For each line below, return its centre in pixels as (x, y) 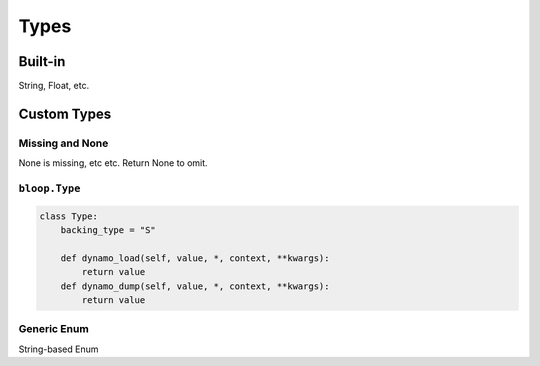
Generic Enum (53, 329)
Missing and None (63, 143)
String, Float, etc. (54, 86)
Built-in (42, 61)
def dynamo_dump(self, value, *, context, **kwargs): (195, 286)
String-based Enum (58, 349)
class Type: (69, 216)
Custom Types (65, 113)
